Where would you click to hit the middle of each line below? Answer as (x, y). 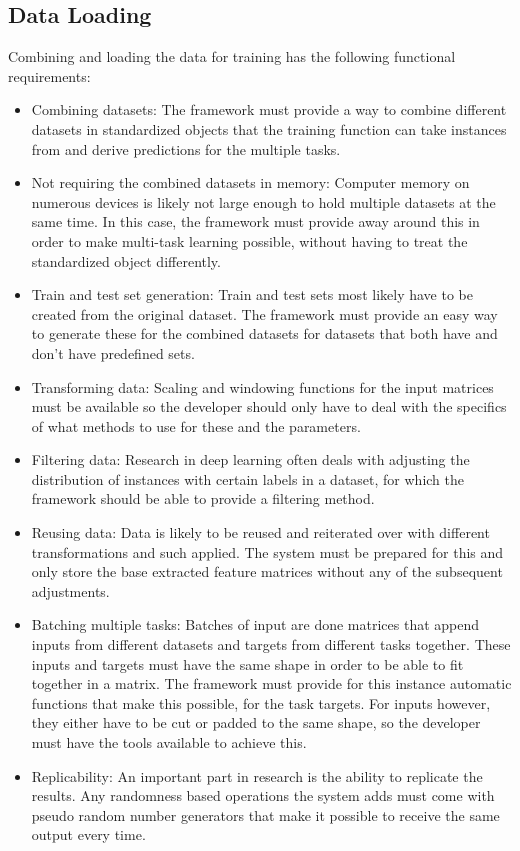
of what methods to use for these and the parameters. (196, 425)
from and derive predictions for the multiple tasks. (186, 148)
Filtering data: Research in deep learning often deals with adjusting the (250, 459)
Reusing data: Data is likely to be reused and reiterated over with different (260, 532)
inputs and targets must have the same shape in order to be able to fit (247, 663)
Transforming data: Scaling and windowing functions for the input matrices (262, 386)
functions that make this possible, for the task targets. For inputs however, (261, 702)
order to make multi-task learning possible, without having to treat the (249, 240)
